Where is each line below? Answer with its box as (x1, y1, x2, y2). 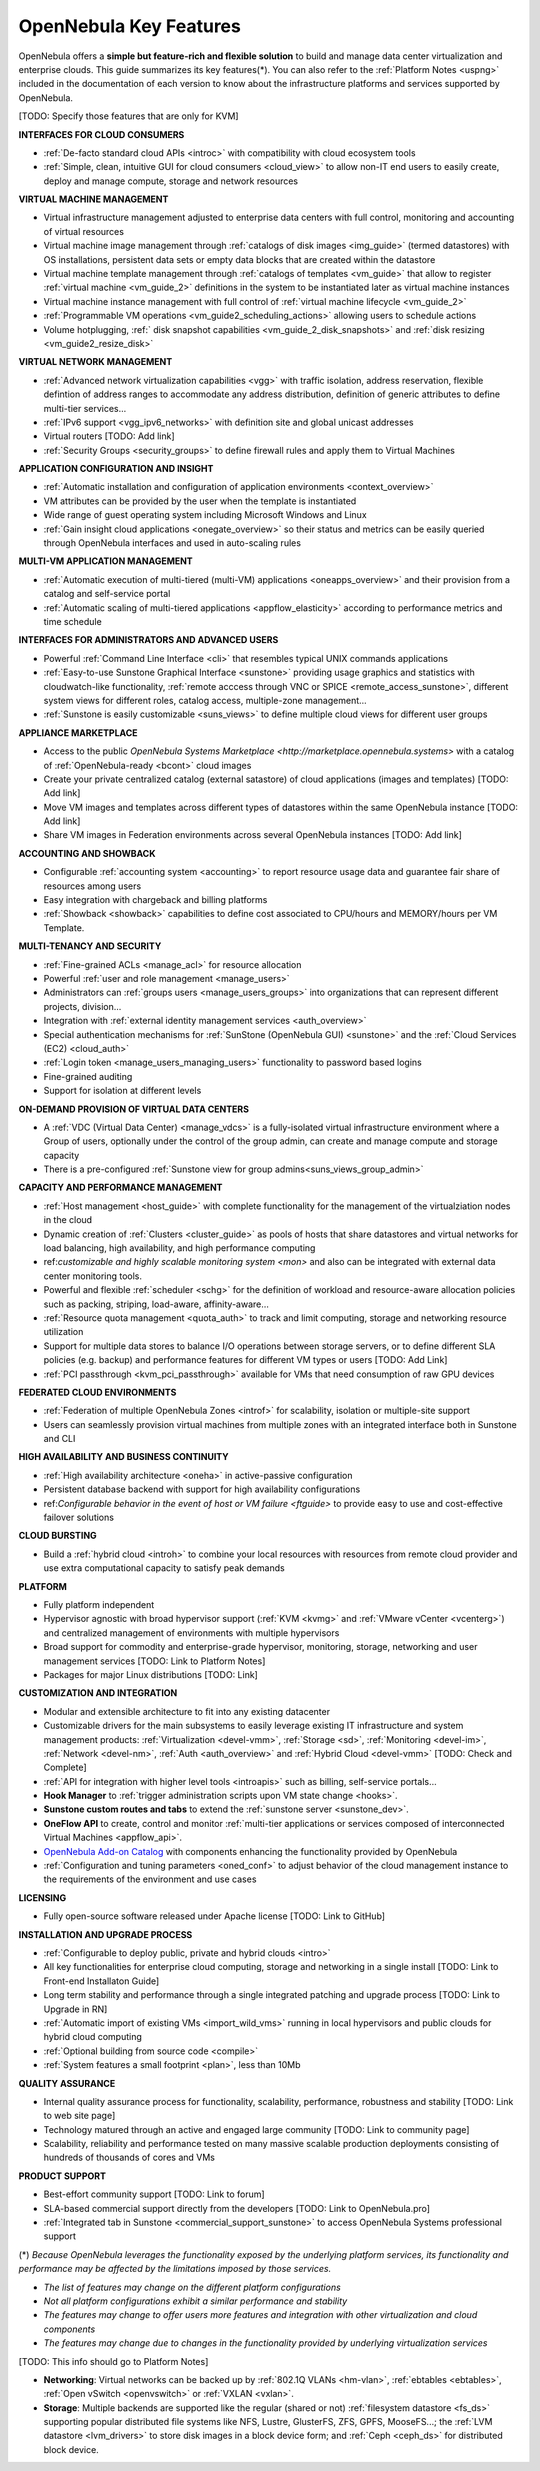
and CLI (43, 1433, 76, 1445)
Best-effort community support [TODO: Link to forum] (43, 2188, 265, 2200)
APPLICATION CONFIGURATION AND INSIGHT (18, 463, 214, 475)
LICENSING (18, 1891, 67, 1904)
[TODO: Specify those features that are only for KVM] (18, 110, 239, 122)
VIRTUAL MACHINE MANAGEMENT (18, 193, 169, 205)
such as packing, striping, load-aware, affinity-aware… (43, 1298, 270, 1310)
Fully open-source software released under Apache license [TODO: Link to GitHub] (43, 1910, 385, 1922)
